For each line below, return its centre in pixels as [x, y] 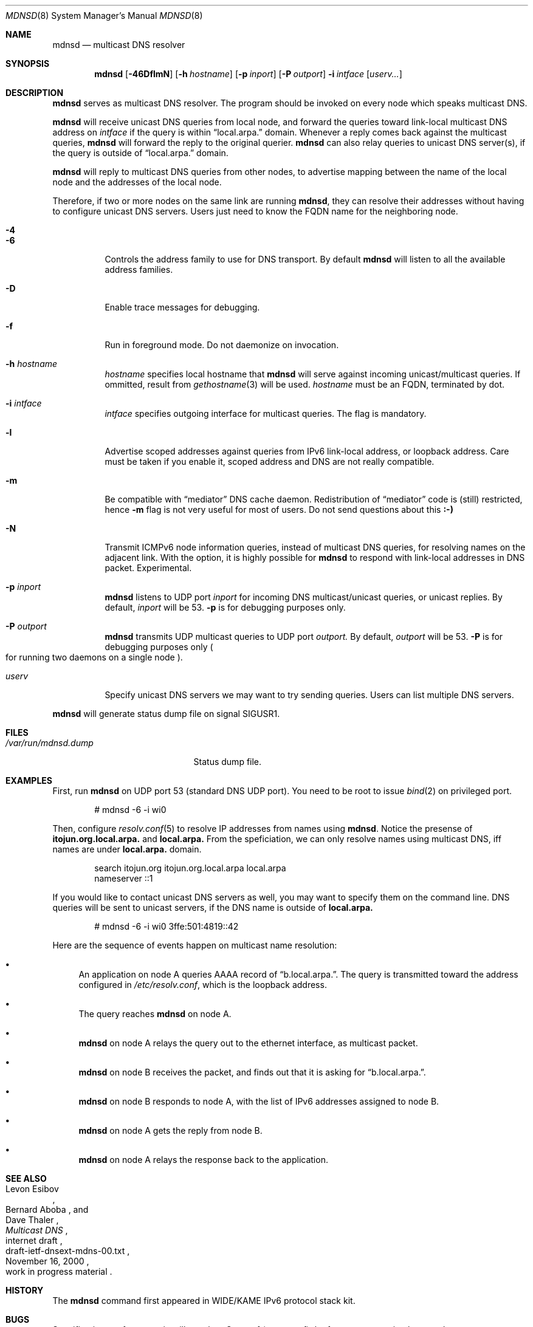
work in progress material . [59, 1271]
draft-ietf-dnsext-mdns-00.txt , [68, 1251]
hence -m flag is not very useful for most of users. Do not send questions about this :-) [279, 509]
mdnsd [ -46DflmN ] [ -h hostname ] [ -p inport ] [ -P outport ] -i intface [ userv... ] [248, 74]
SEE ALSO [26, 1178]
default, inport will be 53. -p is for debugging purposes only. [225, 607]
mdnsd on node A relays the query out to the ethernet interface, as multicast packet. [248, 1043]
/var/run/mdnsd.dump [50, 743]
